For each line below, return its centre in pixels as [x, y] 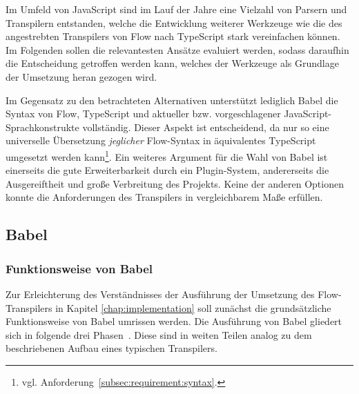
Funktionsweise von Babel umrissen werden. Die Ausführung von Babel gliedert [174, 321]
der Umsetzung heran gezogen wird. [81, 76]
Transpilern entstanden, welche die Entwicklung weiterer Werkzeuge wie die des [174, 22]
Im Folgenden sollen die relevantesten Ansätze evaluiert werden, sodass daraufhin [177, 49]
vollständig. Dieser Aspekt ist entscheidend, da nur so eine [206, 127]
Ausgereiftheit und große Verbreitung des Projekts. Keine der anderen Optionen [175, 183]
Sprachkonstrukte [42, 127]
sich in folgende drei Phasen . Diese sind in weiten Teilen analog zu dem [159, 334]
